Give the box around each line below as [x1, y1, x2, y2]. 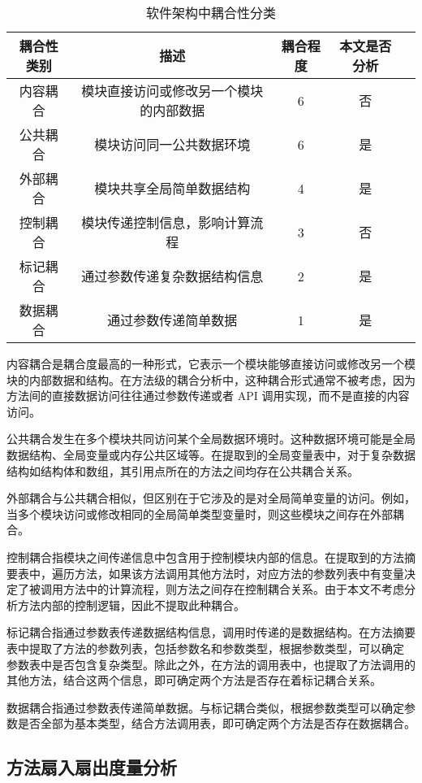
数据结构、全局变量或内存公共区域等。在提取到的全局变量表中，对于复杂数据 [6, 446, 416, 463]
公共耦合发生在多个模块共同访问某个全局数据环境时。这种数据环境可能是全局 [6, 430, 416, 447]
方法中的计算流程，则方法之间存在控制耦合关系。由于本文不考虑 [62, 581, 404, 598]
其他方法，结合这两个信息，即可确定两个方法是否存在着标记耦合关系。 [6, 672, 381, 689]
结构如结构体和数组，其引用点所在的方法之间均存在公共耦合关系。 [6, 462, 359, 479]
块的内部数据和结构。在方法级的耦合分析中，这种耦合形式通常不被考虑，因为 [6, 371, 416, 388]
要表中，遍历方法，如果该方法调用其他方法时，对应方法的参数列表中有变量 [6, 564, 404, 581]
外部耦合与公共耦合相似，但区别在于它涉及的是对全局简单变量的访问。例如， [6, 489, 416, 507]
